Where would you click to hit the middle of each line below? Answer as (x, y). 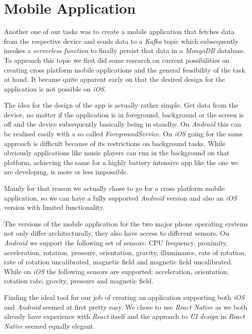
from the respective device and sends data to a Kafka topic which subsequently (121, 41)
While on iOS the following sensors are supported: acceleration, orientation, (117, 271)
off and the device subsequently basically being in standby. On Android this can (123, 124)
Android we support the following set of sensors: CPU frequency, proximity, (116, 242)
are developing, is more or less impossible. (66, 172)
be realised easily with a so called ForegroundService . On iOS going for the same (124, 134)
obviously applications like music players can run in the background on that (117, 153)
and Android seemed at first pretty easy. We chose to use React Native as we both (126, 306)
